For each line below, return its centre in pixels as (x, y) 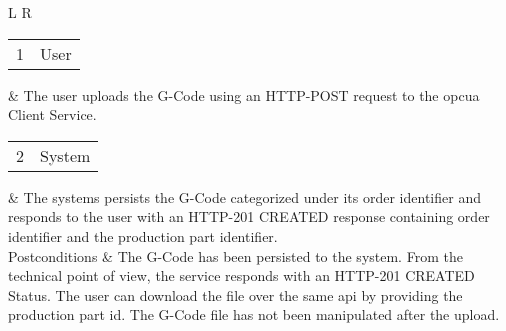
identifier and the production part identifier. (143, 235)
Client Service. (52, 114)
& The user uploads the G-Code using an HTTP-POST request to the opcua (244, 94)
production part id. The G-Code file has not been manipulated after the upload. (254, 314)
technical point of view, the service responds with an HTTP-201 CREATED (241, 275)
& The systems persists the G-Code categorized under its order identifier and (244, 196)
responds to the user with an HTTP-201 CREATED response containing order (249, 216)
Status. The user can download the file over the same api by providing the (235, 294)
